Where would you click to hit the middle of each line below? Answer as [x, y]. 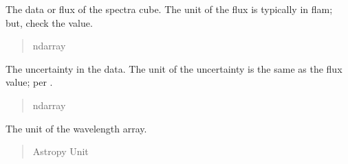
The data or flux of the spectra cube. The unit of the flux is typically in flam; [169, 9]
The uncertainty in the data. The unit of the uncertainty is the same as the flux [174, 68]
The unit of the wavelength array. [76, 128]
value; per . [29, 82]
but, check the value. [49, 22]
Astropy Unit [61, 151]
